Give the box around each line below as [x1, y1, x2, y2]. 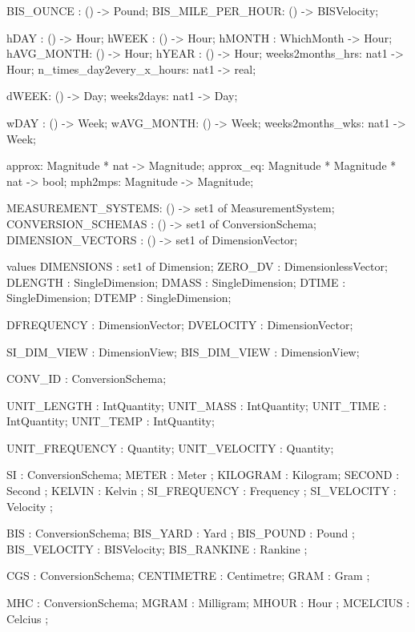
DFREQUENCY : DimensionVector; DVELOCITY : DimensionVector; [6, 316, 353, 332]
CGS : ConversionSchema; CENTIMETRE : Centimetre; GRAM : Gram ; [6, 567, 370, 584]
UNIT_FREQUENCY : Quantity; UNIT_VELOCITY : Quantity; [6, 439, 334, 456]
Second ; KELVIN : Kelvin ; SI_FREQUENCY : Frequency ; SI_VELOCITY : [6, 482, 397, 499]
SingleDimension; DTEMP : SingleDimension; [6, 289, 232, 306]
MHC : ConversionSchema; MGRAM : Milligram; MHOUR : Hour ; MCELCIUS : [6, 594, 410, 611]
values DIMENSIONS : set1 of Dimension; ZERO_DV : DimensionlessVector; [6, 258, 388, 275]
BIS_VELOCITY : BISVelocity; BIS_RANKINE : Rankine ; [6, 540, 308, 557]
